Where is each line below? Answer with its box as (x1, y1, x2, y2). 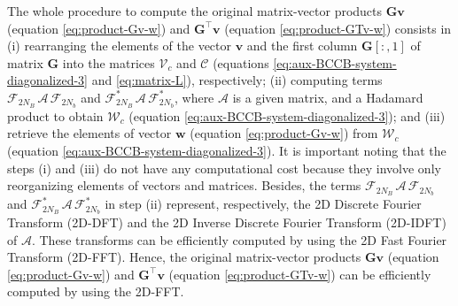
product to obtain (7, 106, 104, 125)
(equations (213, 53, 269, 72)
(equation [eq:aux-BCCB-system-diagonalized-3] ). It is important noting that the (7, 142, 446, 160)
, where (174, 88, 214, 106)
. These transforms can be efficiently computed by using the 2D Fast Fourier (31, 230, 447, 249)
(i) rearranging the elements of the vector (7, 36, 231, 55)
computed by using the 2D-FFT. (7, 282, 184, 301)
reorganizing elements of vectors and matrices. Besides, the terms (7, 176, 361, 195)
